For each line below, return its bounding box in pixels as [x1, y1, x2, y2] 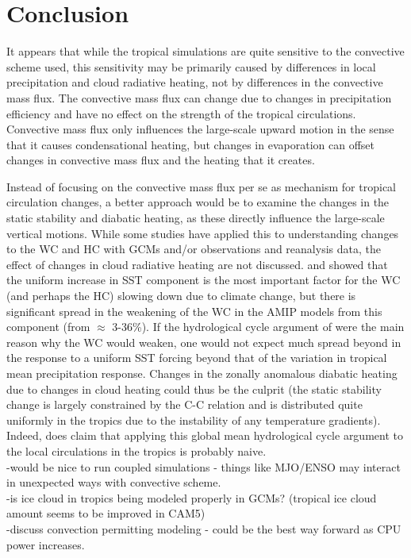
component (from [6, 318, 90, 335]
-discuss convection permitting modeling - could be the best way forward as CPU [6, 520, 401, 537]
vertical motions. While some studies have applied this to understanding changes [6, 225, 399, 241]
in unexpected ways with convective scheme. [6, 474, 221, 491]
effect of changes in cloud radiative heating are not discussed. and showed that [6, 256, 388, 272]
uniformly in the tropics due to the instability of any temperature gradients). [6, 411, 381, 428]
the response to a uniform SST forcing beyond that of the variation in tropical [6, 349, 387, 366]
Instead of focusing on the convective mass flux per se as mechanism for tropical [6, 178, 396, 194]
